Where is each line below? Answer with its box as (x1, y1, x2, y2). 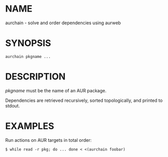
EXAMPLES (5, 121, 54, 132)
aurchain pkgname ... (5, 54, 51, 59)
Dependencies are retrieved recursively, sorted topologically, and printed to (5, 97, 163, 103)
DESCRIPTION (5, 71, 66, 82)
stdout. (5, 102, 20, 109)
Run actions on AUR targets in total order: (5, 137, 92, 143)
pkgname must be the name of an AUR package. (5, 87, 107, 93)
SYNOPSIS (5, 37, 52, 49)
